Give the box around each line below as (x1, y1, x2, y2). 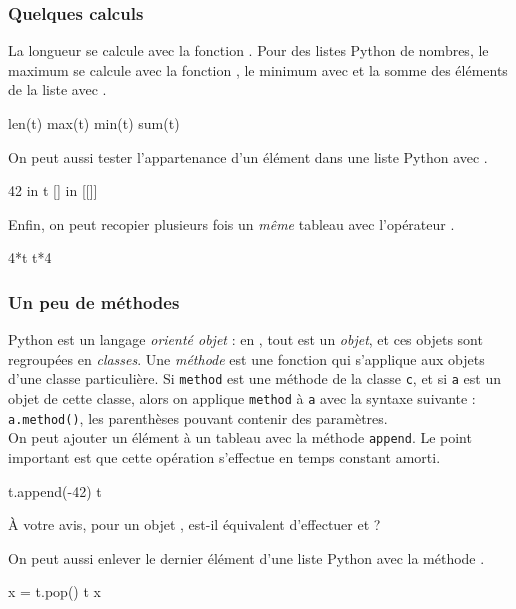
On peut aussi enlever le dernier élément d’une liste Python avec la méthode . (8, 547, 485, 568)
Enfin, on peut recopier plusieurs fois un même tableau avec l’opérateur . (8, 213, 455, 234)
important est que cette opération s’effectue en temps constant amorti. (8, 447, 441, 467)
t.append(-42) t (8, 480, 102, 501)
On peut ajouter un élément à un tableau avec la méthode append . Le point (8, 427, 472, 448)
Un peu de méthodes (8, 289, 180, 314)
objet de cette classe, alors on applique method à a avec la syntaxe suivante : (8, 388, 476, 409)
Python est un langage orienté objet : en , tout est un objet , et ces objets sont (8, 329, 483, 350)
